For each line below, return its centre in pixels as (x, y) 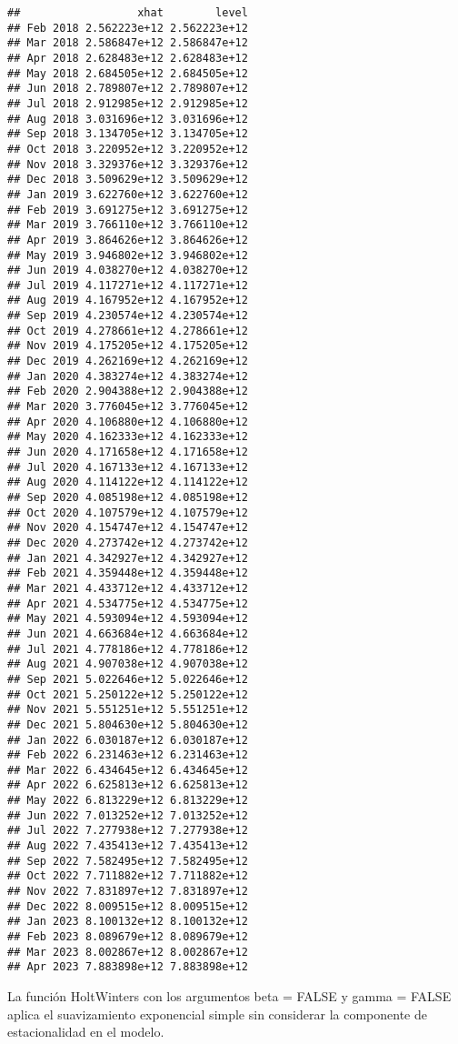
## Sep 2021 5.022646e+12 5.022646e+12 (128, 679)
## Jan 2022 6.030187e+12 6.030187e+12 (128, 740)
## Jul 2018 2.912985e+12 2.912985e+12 (128, 103)
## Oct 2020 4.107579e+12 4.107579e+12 (128, 512)
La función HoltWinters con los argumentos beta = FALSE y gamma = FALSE (229, 996)
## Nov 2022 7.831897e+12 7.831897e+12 (128, 892)
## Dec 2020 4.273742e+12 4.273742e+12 (128, 542)
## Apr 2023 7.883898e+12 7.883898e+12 (128, 967)
